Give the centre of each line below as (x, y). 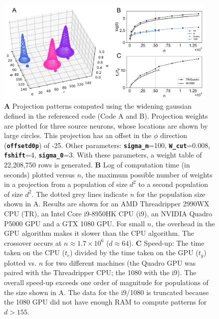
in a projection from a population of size (66, 184)
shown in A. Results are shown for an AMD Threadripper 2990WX (107, 204)
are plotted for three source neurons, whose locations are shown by (106, 125)
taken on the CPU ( (34, 252)
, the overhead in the (183, 223)
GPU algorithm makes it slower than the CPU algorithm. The (99, 233)
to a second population (173, 184)
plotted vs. (20, 262)
